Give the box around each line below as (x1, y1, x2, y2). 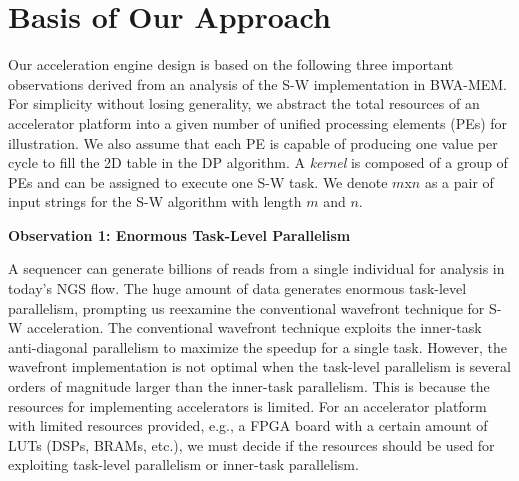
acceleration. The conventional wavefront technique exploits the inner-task (27, 317, 482, 338)
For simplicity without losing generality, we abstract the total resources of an (8, 93, 480, 114)
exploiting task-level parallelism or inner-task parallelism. (8, 454, 359, 475)
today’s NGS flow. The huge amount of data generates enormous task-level (8, 278, 467, 299)
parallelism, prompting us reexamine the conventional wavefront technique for (8, 297, 485, 318)
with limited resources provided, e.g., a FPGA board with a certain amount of (8, 415, 488, 436)
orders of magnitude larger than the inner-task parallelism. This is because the (8, 376, 490, 397)
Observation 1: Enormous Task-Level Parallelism (8, 224, 351, 245)
